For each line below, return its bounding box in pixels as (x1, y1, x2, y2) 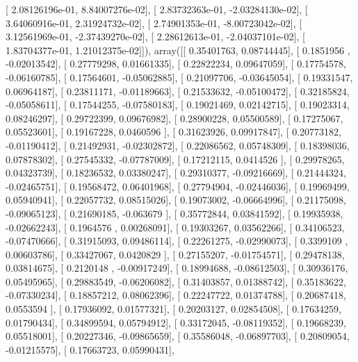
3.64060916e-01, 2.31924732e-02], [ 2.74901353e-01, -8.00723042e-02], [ (6, 15, 302, 30)
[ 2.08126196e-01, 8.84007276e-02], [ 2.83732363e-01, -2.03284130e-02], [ (6, 2, 308, 16)
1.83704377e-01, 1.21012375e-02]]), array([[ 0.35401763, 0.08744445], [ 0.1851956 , (6, 42, 350, 57)
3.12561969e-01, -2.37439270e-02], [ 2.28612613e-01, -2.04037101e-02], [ (6, 29, 305, 44)
